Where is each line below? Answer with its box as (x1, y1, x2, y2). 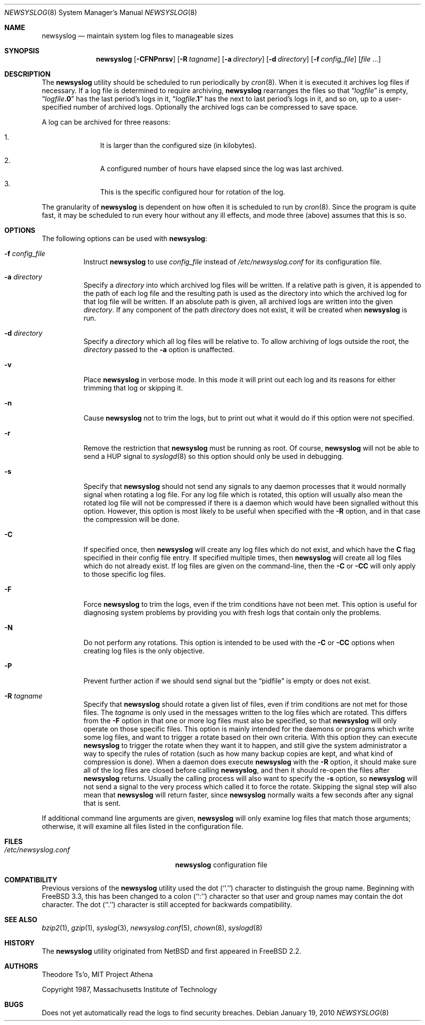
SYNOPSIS (4, 47, 40, 55)
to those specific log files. (83, 570, 166, 578)
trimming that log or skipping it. (83, 384, 183, 392)
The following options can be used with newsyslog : (42, 234, 207, 243)
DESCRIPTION (4, 70, 51, 78)
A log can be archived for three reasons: (42, 118, 171, 126)
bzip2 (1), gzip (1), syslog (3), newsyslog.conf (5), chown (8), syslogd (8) (42, 924, 263, 932)
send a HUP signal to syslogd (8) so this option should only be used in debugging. (83, 452, 344, 460)
